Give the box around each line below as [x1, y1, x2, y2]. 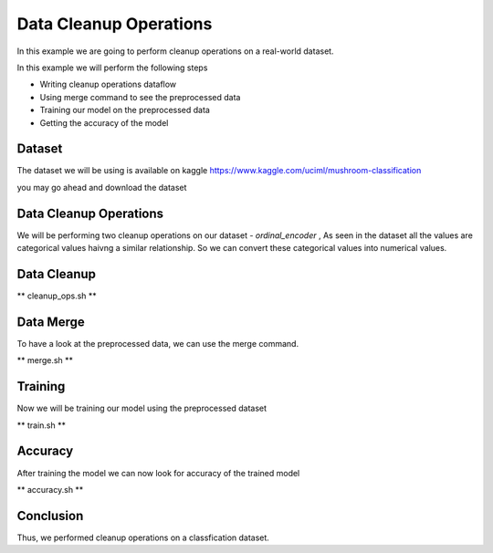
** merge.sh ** [16, 355, 73, 366]
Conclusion [16, 507, 84, 524]
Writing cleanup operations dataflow [39, 78, 177, 90]
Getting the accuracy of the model [39, 117, 169, 128]
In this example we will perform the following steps [16, 62, 208, 73]
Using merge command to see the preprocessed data [39, 91, 241, 102]
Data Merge [16, 314, 86, 329]
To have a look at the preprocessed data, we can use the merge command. [16, 338, 299, 349]
